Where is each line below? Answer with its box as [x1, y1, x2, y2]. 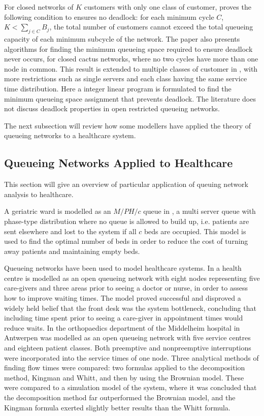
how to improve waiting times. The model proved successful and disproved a [4, 293, 241, 303]
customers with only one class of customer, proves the [84, 2, 251, 12]
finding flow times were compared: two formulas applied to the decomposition [4, 362, 245, 373]
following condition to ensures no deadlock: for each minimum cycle [4, 11, 214, 22]
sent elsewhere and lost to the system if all [4, 226, 137, 236]
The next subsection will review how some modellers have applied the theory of [4, 120, 251, 131]
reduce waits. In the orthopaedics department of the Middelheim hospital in [4, 322, 240, 333]
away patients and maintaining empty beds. [4, 245, 140, 256]
